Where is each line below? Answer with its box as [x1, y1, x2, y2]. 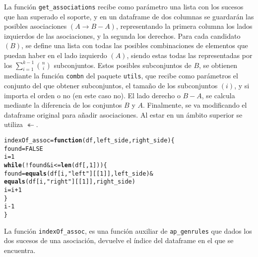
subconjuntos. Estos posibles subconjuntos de [54, 60, 192, 70]
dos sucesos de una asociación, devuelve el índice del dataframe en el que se [4, 235, 234, 246]
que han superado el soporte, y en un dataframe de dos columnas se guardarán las [4, 11, 254, 21]
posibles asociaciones [4, 21, 67, 31]
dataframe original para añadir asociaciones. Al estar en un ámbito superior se [4, 109, 243, 120]
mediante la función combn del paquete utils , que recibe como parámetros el [4, 70, 238, 81]
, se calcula [201, 90, 235, 100]
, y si [234, 80, 250, 91]
